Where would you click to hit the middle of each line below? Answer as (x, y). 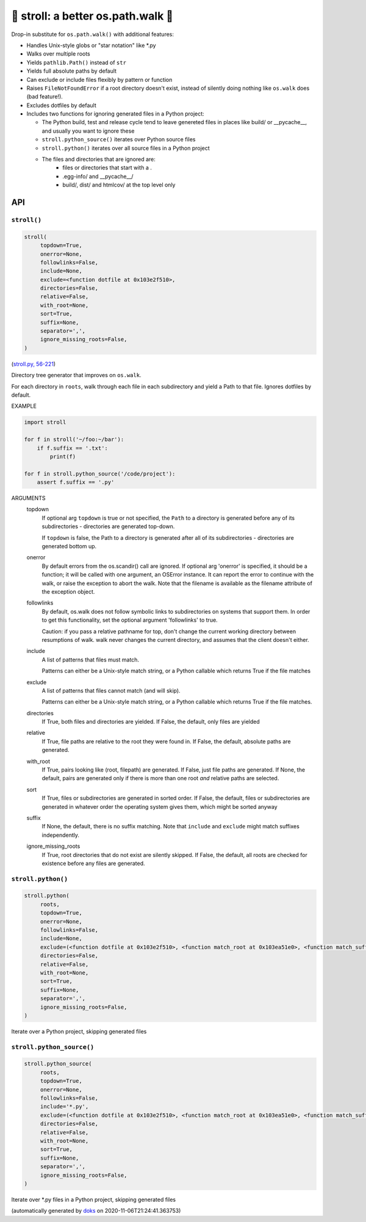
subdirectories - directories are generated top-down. (108, 526)
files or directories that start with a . (107, 167)
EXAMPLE (24, 406)
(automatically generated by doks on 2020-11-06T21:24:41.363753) (96, 1211)
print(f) (63, 456)
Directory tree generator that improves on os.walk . (76, 375)
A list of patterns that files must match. (91, 660)
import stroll (45, 422)
